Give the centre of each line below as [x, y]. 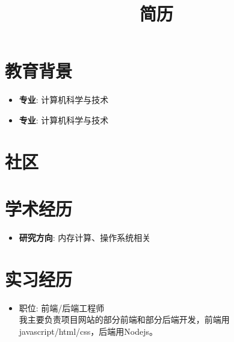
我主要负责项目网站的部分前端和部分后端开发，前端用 [124, 319]
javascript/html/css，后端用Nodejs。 [88, 331]
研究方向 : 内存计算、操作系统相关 [85, 237]
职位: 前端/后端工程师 [62, 307]
